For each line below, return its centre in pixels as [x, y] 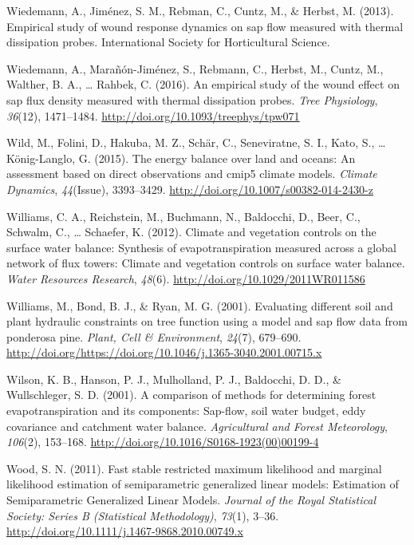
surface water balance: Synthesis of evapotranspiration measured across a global [201, 247]
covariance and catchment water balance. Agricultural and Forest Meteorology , [197, 426]
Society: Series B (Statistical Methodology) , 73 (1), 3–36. [143, 515]
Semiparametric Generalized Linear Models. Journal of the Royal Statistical [191, 500]
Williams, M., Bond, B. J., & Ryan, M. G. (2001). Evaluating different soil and [200, 305]
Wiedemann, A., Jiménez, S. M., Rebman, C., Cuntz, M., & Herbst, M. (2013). [200, 10]
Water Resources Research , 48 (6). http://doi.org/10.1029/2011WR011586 [186, 278]
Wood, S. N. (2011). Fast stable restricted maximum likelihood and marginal [194, 468]
